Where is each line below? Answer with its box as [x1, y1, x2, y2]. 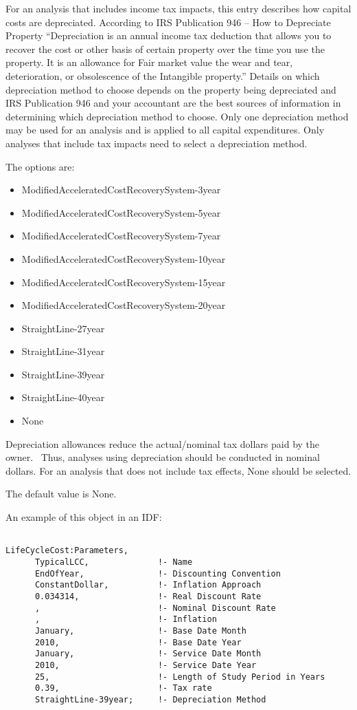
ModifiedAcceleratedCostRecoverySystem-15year [21, 275, 226, 289]
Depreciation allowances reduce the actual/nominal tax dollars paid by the [5, 436, 320, 451]
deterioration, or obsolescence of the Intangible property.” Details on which [5, 68, 320, 83]
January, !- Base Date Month [34, 625, 246, 636]
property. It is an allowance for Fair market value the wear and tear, [5, 55, 293, 69]
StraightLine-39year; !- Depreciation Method [34, 694, 266, 704]
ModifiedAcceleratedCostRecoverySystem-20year [21, 298, 226, 312]
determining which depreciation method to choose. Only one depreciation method [5, 109, 349, 123]
